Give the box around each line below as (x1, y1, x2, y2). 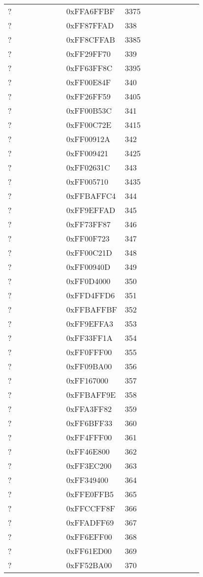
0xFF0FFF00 (66, 346, 112, 358)
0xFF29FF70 (66, 48, 111, 59)
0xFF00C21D (66, 247, 112, 258)
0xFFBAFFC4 (66, 190, 116, 201)
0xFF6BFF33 (66, 417, 112, 429)
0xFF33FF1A (66, 332, 113, 343)
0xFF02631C (66, 162, 110, 173)
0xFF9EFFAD (66, 204, 115, 216)
